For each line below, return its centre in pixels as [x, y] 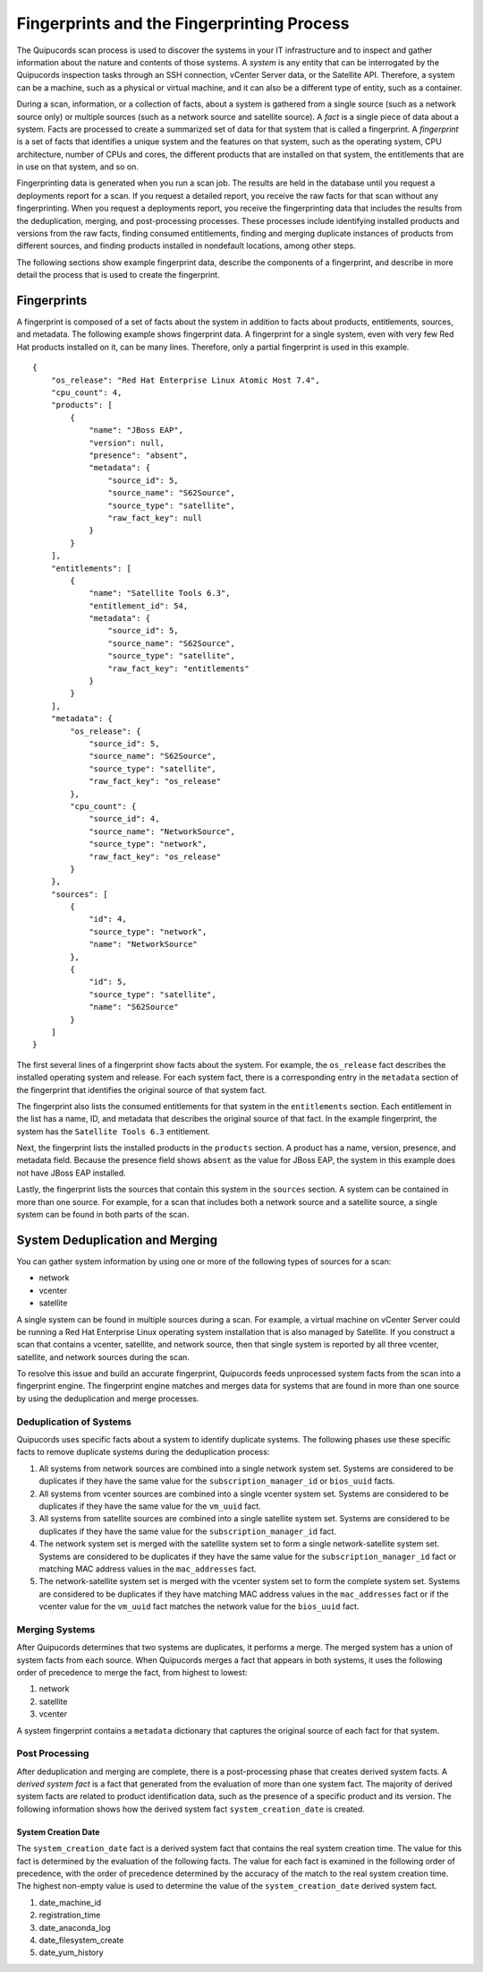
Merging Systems [56, 1629]
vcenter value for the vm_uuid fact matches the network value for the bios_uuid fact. [199, 1606]
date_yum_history [71, 1952]
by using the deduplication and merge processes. [108, 1399]
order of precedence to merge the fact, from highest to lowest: [132, 1672]
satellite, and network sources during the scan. [103, 1356]
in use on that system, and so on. [77, 167]
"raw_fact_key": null [155, 518]
